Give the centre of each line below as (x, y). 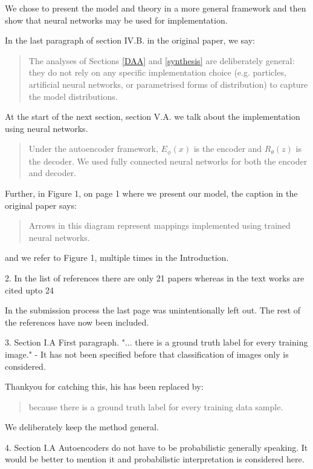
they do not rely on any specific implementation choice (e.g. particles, (157, 72)
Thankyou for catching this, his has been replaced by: (104, 386)
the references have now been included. (77, 322)
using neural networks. (47, 128)
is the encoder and (228, 149)
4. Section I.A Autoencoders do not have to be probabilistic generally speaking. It (156, 447)
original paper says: (41, 205)
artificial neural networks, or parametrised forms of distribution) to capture (168, 84)
